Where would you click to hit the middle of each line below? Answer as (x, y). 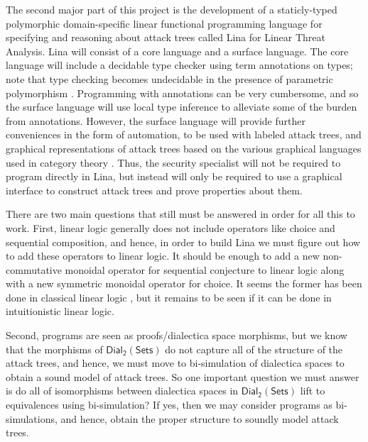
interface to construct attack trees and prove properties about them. (154, 190)
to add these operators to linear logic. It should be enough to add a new (163, 256)
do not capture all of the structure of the (254, 349)
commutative (34, 269)
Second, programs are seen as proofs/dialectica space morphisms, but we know (177, 335)
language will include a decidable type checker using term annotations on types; (179, 65)
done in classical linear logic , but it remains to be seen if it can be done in (169, 297)
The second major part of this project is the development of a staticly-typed (172, 9)
